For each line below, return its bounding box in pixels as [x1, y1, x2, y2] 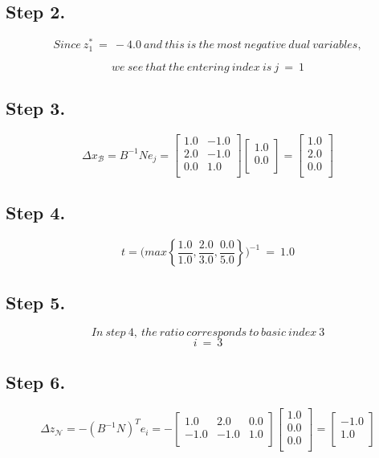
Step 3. [6, 96, 66, 121]
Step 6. [6, 369, 66, 394]
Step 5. [6, 289, 66, 314]
